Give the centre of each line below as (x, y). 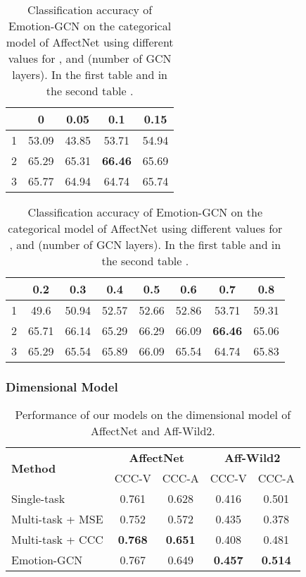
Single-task (38, 499)
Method (34, 468)
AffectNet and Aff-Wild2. (153, 431)
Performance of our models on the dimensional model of (153, 415)
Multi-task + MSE (57, 519)
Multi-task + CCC (57, 540)
